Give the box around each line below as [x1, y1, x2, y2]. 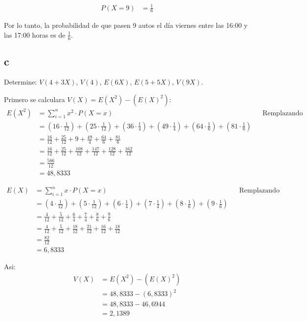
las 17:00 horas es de [4, 29, 66, 40]
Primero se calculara [4, 94, 65, 104]
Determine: [4, 77, 37, 86]
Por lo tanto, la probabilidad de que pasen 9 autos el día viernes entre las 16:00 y [4, 20, 248, 30]
